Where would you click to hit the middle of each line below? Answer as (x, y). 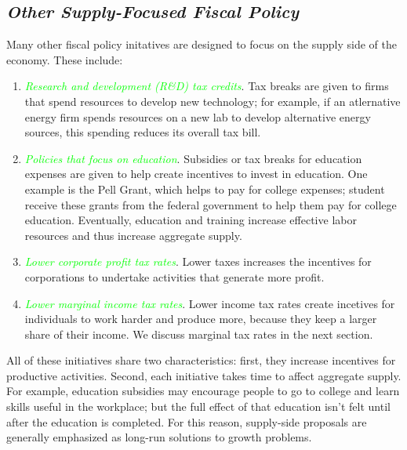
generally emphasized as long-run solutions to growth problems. (159, 437)
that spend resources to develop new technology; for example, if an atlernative (213, 101)
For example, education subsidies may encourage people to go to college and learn (203, 391)
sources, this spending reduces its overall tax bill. (143, 132)
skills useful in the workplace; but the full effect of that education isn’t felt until (198, 406)
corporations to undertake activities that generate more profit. (174, 276)
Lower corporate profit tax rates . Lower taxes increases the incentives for (198, 261)
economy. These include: (65, 59)
